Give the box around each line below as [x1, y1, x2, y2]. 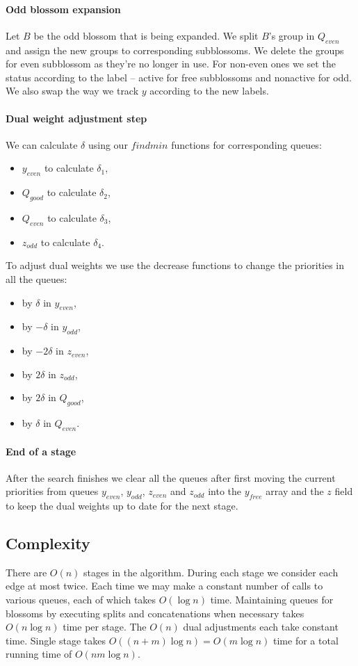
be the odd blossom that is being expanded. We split [33, 28, 259, 42]
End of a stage [6, 444, 76, 458]
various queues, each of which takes [6, 592, 156, 607]
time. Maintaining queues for [210, 592, 334, 607]
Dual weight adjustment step [6, 111, 147, 125]
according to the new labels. [149, 83, 269, 98]
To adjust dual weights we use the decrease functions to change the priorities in [6, 258, 345, 273]
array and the [266, 484, 324, 498]
